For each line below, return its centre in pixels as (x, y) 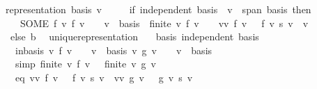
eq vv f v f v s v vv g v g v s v (104, 77)
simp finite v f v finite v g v (85, 64)
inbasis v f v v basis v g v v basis (114, 50)
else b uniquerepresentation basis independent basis (134, 37)
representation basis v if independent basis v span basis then (158, 9)
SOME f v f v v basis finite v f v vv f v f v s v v (164, 23)
